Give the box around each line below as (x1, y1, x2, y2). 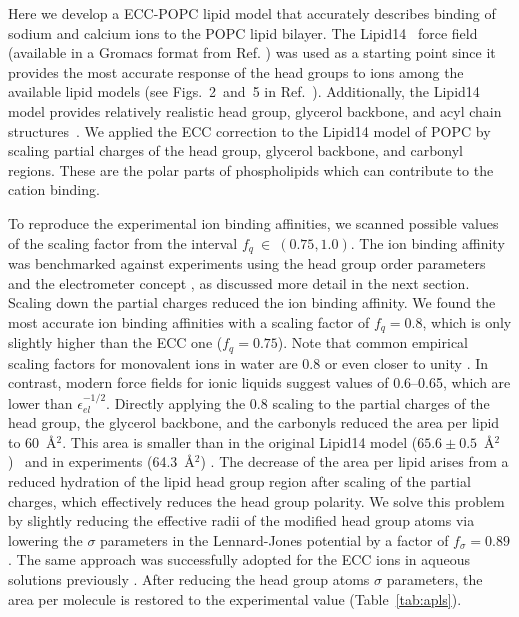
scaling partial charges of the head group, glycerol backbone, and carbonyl (8, 140, 463, 161)
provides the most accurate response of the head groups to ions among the (8, 61, 464, 82)
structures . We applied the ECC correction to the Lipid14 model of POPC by (8, 120, 491, 141)
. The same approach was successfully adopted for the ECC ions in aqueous (8, 549, 470, 570)
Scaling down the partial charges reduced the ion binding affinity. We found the (8, 292, 496, 313)
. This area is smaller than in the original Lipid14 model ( (62, 431, 418, 452)
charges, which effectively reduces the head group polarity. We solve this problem (8, 490, 505, 511)
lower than (8, 392, 73, 413)
